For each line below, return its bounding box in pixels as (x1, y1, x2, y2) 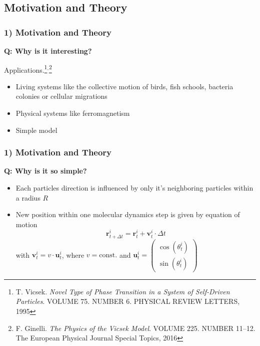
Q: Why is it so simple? (4, 165, 87, 176)
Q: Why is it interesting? (4, 46, 92, 56)
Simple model (15, 124, 57, 135)
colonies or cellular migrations (15, 91, 107, 101)
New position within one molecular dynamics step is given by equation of (15, 209, 240, 220)
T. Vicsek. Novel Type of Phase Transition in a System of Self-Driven (15, 286, 230, 296)
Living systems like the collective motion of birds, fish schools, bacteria (15, 81, 233, 91)
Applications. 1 (4, 63, 47, 75)
